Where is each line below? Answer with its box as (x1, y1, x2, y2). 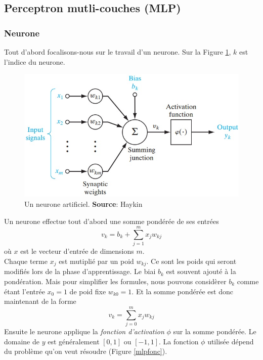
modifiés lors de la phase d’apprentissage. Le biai (4, 266, 156, 277)
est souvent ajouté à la (166, 266, 236, 277)
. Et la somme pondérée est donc (131, 286, 233, 296)
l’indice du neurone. (4, 56, 65, 67)
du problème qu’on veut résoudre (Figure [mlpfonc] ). (4, 346, 167, 356)
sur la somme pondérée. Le (173, 326, 256, 336)
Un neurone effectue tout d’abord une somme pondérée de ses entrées (4, 215, 219, 226)
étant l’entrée (4, 286, 45, 296)
